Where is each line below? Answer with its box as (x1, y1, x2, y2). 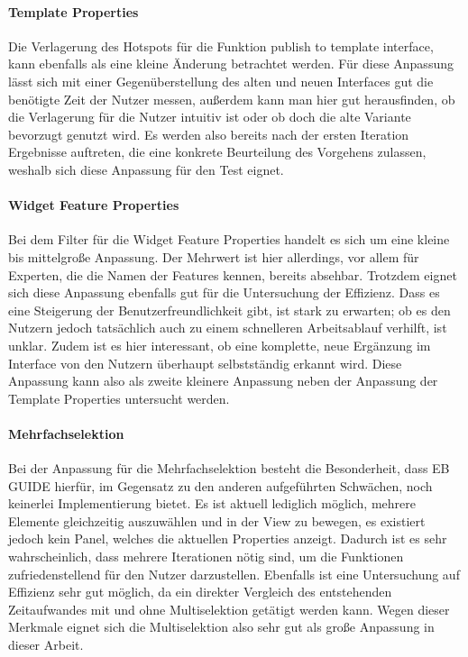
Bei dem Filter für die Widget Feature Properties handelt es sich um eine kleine (8, 230, 450, 249)
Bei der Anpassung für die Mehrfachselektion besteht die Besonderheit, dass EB (8, 459, 450, 478)
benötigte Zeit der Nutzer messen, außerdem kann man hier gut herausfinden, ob (8, 89, 455, 108)
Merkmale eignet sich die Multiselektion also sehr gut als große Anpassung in (8, 617, 435, 636)
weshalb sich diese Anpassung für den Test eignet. (8, 160, 284, 178)
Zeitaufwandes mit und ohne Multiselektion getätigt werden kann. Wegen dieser (8, 599, 450, 618)
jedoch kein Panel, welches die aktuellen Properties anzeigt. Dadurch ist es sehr (8, 529, 447, 548)
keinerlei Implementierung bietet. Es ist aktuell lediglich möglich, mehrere (8, 494, 416, 513)
